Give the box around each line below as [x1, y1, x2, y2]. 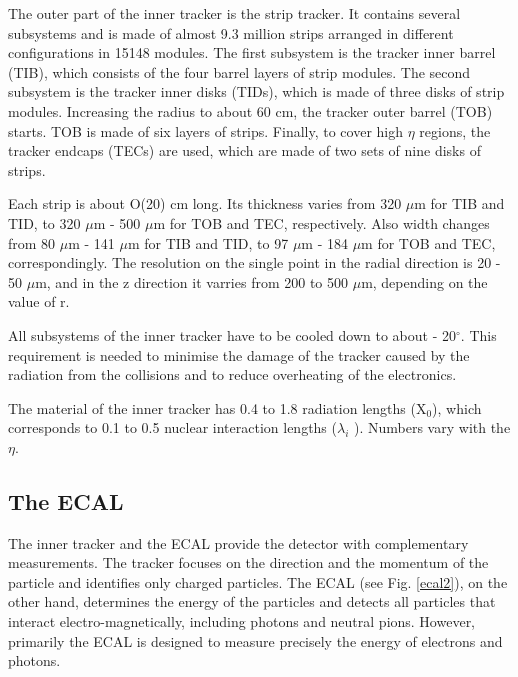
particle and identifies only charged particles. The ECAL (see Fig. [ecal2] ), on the [8, 571, 508, 592]
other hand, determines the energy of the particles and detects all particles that [8, 591, 496, 612]
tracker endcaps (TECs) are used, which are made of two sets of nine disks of [8, 140, 481, 161]
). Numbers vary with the [354, 417, 511, 438]
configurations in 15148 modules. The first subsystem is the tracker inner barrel [8, 42, 496, 63]
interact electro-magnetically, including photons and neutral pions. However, [8, 611, 476, 632]
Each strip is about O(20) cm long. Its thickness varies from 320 [8, 193, 402, 214]
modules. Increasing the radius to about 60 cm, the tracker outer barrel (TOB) [8, 100, 493, 121]
